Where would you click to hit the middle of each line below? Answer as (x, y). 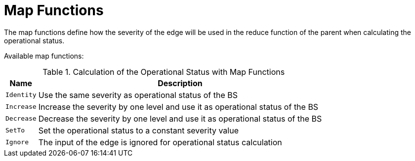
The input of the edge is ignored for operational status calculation (160, 142)
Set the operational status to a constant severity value (138, 130)
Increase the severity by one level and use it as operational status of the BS (178, 107)
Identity (21, 95)
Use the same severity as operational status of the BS (138, 95)
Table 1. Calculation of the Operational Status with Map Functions (164, 72)
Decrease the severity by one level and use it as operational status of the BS (180, 118)
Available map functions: (44, 56)
